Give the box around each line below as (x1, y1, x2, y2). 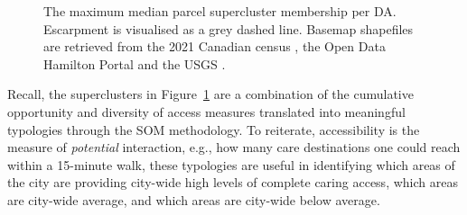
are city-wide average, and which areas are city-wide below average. (7, 190, 380, 209)
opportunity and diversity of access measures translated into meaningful (7, 102, 406, 121)
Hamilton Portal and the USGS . (43, 54, 226, 73)
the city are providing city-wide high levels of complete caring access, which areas (7, 173, 458, 192)
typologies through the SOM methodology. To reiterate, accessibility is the (7, 120, 420, 139)
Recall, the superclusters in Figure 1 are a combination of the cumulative (7, 85, 414, 103)
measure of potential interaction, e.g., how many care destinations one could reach (7, 138, 461, 157)
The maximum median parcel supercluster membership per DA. (43, 2, 397, 20)
